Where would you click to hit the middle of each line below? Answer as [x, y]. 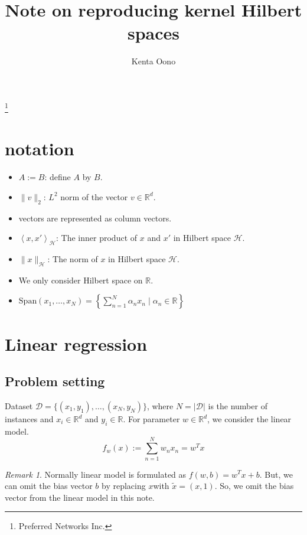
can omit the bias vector [49, 486]
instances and [29, 419]
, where [160, 406]
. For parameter [151, 419]
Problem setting [55, 381]
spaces [153, 33]
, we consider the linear [249, 419]
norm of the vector [94, 196]
